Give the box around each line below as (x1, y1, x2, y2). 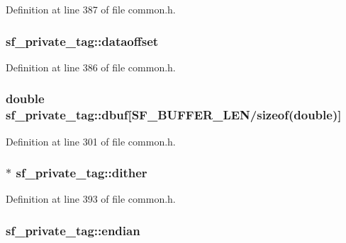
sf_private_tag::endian (6, 221, 140, 239)
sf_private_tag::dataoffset (6, 32, 159, 49)
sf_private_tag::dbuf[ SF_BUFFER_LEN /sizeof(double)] (6, 106, 342, 124)
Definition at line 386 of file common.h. (6, 59, 176, 74)
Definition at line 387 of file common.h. (6, 2, 176, 16)
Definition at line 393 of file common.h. (6, 191, 176, 206)
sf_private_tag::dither (16, 164, 147, 182)
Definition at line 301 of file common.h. (6, 134, 176, 148)
